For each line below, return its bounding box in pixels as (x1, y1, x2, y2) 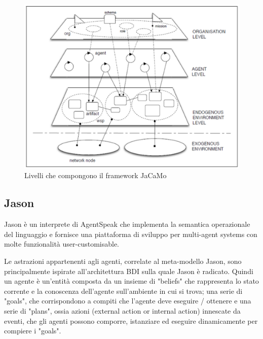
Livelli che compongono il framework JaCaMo (24, 170, 167, 181)
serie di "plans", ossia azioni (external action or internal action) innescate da (4, 305, 241, 316)
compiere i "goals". (4, 325, 61, 336)
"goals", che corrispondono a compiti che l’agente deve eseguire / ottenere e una (4, 295, 251, 306)
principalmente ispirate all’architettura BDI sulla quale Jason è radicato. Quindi (4, 265, 253, 276)
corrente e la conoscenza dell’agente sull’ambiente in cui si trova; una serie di (4, 285, 243, 296)
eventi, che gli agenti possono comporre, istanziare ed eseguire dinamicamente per (4, 315, 258, 326)
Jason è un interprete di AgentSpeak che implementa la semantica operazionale (4, 219, 250, 229)
